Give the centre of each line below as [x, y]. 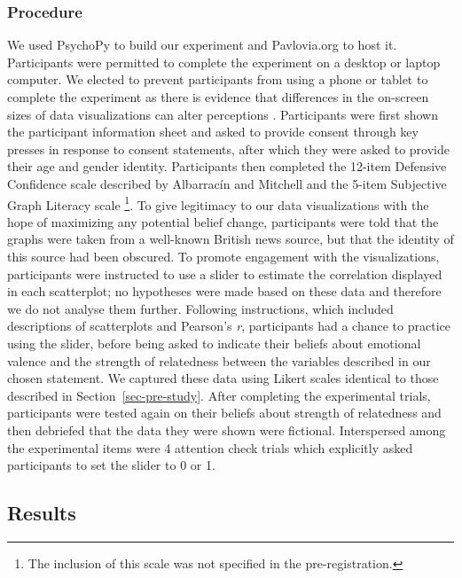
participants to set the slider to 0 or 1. [111, 465]
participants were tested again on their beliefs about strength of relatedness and [224, 413]
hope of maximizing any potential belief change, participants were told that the [223, 221]
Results [42, 513]
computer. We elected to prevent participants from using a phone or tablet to [218, 79]
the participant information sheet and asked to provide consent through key [213, 132]
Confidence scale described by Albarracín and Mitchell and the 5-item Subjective [227, 183]
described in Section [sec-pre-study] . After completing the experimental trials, [219, 395]
